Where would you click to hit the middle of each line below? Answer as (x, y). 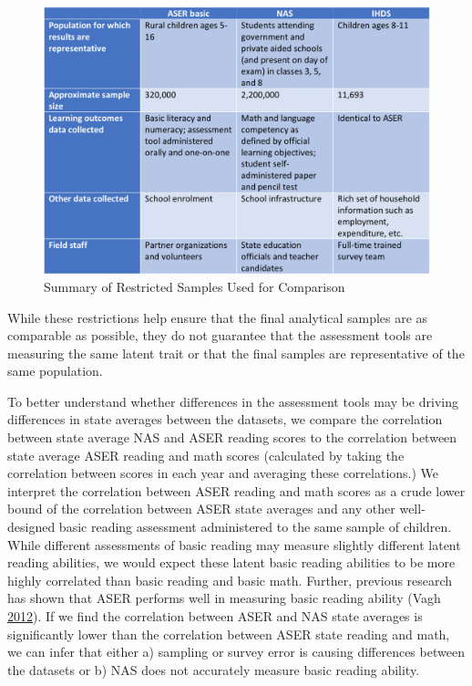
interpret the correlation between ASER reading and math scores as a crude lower (236, 490)
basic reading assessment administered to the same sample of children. (255, 527)
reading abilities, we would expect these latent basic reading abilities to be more (231, 562)
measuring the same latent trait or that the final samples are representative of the (236, 353)
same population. (55, 371)
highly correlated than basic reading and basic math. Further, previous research (230, 580)
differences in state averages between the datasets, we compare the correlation (225, 419)
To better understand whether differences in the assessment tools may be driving (233, 401)
